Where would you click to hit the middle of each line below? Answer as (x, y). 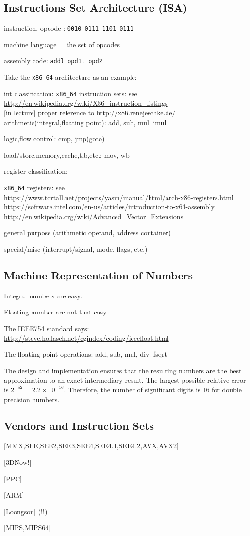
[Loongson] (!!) (26, 511)
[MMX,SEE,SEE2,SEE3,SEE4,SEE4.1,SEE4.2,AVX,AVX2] (91, 446)
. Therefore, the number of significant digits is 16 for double (153, 389)
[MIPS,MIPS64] (27, 527)
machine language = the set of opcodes (62, 44)
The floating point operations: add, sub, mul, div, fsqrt (85, 354)
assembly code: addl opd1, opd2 (53, 61)
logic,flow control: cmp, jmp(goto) (54, 139)
